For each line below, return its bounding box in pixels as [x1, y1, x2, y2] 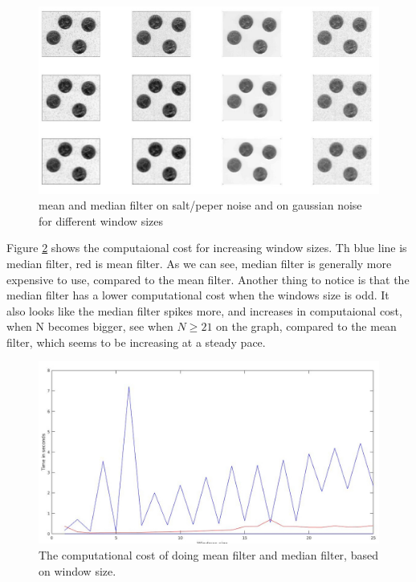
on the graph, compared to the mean [216, 318, 397, 335]
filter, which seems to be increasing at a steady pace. [6, 333, 266, 350]
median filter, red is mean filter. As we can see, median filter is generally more [6, 254, 392, 271]
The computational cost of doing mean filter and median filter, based [39, 546, 378, 563]
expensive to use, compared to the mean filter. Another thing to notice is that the [6, 271, 410, 287]
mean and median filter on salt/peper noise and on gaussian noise [39, 197, 362, 214]
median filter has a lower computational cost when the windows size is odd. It [6, 287, 389, 303]
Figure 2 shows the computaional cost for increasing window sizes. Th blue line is [6, 239, 407, 256]
